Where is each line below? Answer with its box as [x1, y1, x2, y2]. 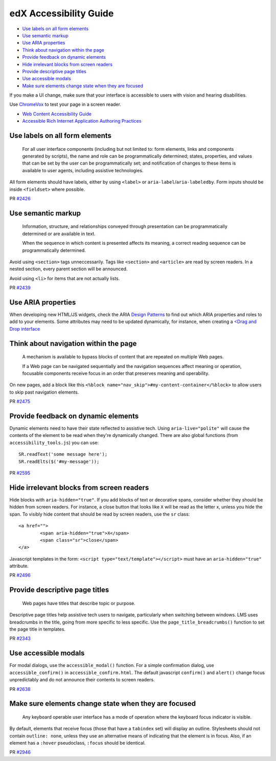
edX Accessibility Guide [9, 8, 114, 19]
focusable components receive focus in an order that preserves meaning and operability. [22, 371, 210, 376]
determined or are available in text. [22, 230, 96, 237]
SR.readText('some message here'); [18, 451, 108, 457]
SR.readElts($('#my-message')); [18, 458, 100, 465]
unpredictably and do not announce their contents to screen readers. [9, 677, 155, 683]
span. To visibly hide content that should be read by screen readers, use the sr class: [9, 511, 190, 517]
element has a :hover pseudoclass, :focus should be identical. [9, 740, 146, 746]
